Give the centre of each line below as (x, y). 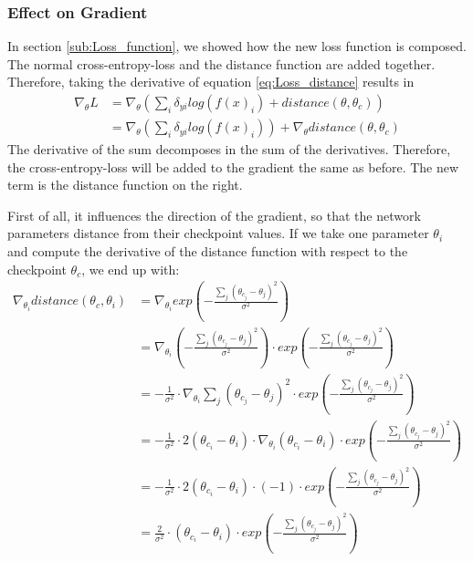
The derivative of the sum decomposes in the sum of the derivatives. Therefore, (229, 149)
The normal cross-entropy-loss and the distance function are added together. (221, 63)
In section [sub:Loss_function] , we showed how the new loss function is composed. (237, 46)
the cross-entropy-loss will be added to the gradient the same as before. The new (233, 166)
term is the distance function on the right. (125, 185)
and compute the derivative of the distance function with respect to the (208, 251)
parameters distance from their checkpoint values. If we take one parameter (218, 233)
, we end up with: (131, 269)
